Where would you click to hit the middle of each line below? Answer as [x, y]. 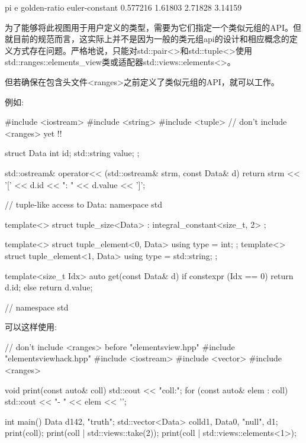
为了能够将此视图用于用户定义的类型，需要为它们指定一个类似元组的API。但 [153, 27]
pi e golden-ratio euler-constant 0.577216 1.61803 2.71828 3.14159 [123, 7]
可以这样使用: [31, 327]
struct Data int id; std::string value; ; [72, 153]
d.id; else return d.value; [49, 287]
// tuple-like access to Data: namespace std [84, 204]
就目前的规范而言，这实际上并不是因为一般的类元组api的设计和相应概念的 [147, 39]
